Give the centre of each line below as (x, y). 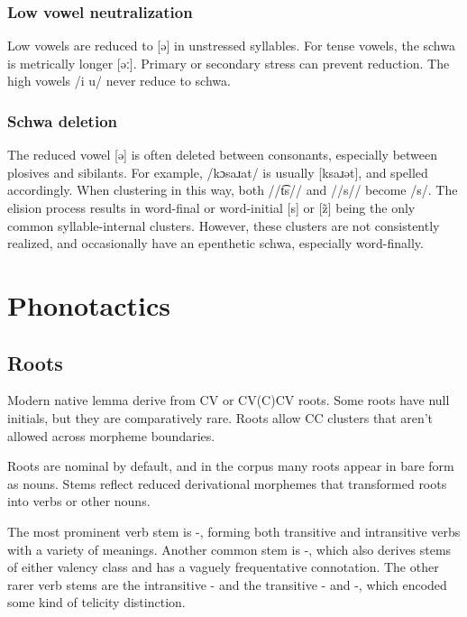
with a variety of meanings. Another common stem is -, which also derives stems (229, 549)
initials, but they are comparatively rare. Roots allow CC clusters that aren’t (220, 417)
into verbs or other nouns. (79, 501)
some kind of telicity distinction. (96, 602)
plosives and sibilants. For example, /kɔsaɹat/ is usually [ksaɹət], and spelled (218, 172)
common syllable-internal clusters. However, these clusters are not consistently (224, 225)
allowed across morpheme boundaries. (111, 435)
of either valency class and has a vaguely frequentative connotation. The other (223, 567)
